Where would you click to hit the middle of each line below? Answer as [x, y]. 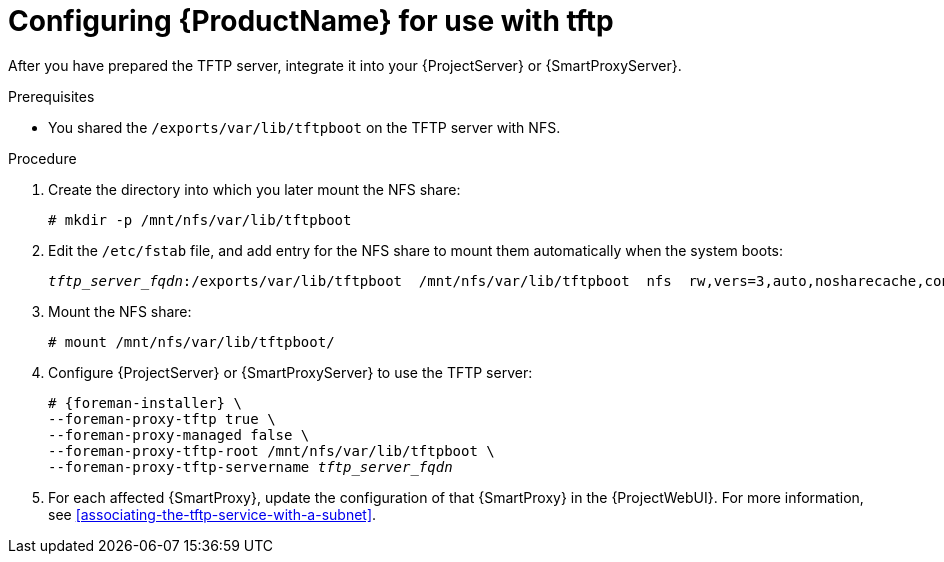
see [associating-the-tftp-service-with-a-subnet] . [212, 514]
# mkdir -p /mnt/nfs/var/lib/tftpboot [200, 219]
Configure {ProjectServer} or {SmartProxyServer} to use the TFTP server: [290, 372]
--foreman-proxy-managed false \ [179, 434]
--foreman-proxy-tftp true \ [162, 418]
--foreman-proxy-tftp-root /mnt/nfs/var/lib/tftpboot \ [271, 450]
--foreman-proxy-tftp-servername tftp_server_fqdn [250, 466]
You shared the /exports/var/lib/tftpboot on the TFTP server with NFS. [304, 127]
